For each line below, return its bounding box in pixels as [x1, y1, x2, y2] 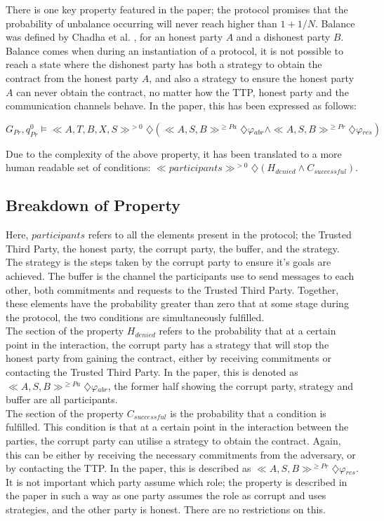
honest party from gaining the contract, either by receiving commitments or [6, 351, 331, 365]
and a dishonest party [236, 29, 331, 44]
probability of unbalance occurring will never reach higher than [6, 15, 277, 30]
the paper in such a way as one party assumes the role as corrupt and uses [6, 488, 326, 503]
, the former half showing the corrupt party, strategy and [107, 378, 354, 393]
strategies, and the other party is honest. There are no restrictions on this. [6, 502, 326, 517]
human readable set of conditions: [6, 160, 151, 175]
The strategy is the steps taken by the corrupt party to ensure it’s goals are [6, 255, 331, 269]
